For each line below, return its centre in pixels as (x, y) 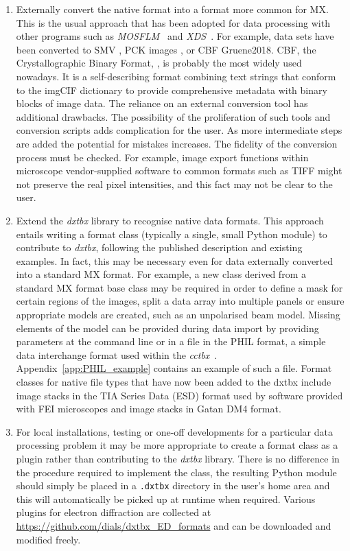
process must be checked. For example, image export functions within (162, 157)
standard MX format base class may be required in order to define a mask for (179, 287)
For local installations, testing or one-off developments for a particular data (174, 431)
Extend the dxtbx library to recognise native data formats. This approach (170, 220)
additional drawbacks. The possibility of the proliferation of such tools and (173, 116)
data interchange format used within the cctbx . (117, 354)
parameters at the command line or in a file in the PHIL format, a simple (171, 341)
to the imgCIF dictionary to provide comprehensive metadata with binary (172, 90)
